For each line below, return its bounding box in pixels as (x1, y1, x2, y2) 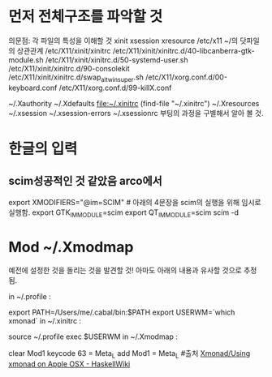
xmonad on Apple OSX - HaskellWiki (8, 359, 131, 369)
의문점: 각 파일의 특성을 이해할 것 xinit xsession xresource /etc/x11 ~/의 (8, 36, 239, 45)
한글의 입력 (8, 139, 78, 158)
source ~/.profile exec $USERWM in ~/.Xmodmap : (8, 332, 179, 341)
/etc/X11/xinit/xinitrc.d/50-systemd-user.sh (45, 54, 188, 65)
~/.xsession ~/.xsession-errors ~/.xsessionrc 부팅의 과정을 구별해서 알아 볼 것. (8, 108, 264, 118)
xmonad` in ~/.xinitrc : (8, 316, 82, 326)
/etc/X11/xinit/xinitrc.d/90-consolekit (8, 63, 130, 73)
